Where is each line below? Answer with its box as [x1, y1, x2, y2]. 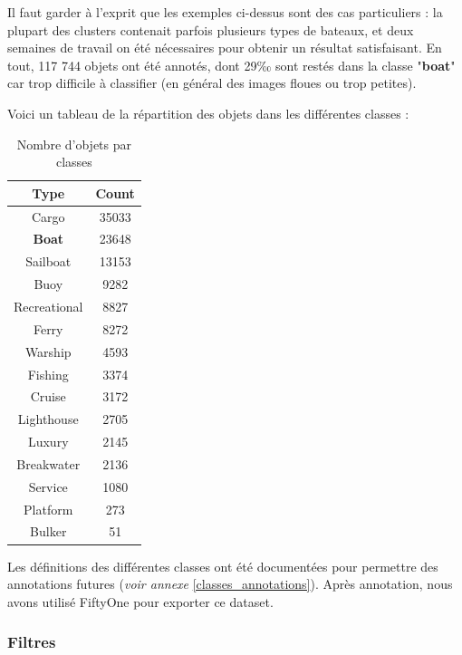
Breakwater [16, 454, 81, 473]
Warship [24, 342, 72, 361]
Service [28, 477, 68, 496]
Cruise [30, 387, 66, 406]
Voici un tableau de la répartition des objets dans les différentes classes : [7, 103, 409, 122]
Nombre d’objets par [16, 134, 132, 153]
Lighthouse [17, 409, 79, 429]
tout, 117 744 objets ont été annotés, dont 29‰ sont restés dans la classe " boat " [7, 55, 456, 74]
